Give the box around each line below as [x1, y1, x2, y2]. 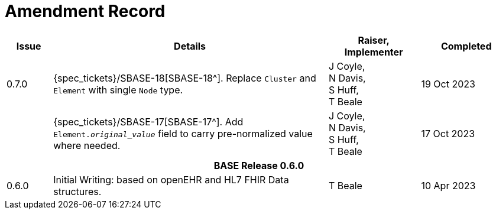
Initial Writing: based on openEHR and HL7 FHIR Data [53, 173, 289, 186]
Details [174, 40, 206, 52]
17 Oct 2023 [421, 127, 475, 140]
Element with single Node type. [53, 83, 183, 96]
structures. [53, 185, 102, 197]
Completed [440, 40, 492, 52]
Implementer [344, 46, 403, 58]
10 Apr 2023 [421, 179, 476, 192]
